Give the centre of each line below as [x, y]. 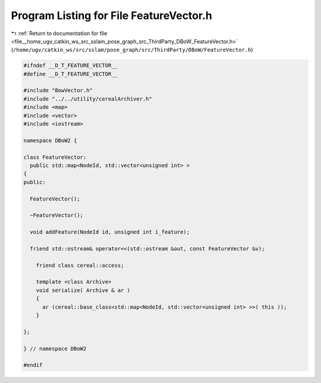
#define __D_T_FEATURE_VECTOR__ [71, 74]
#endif [33, 365]
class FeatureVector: [55, 157]
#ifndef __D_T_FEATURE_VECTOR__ [71, 66]
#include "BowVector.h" [58, 90]
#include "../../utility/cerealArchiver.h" [88, 99]
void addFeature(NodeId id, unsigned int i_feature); [110, 232]
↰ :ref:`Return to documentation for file [59, 33]
